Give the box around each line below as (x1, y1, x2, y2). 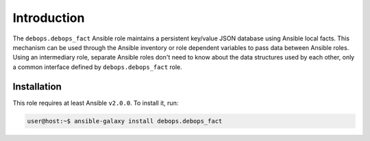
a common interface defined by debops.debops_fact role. (12, 62, 183, 71)
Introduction (12, 10, 85, 25)
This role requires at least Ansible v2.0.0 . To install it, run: (12, 99, 179, 107)
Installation (12, 81, 62, 92)
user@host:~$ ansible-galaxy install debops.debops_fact (27, 117, 223, 125)
